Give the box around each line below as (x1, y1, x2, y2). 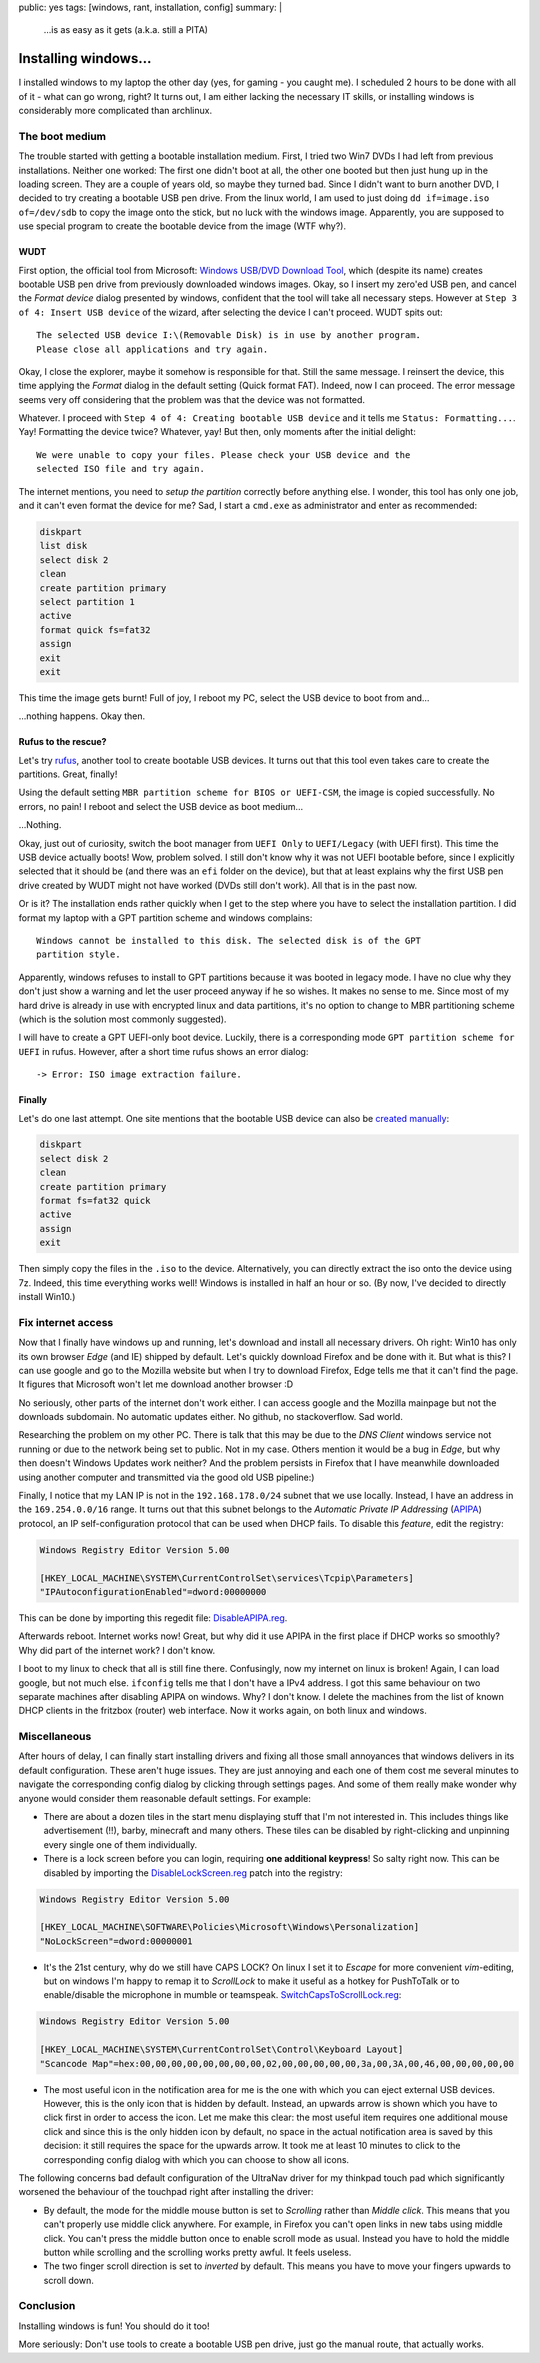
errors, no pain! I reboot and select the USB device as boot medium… (18, 800, 304, 812)
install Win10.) (18, 1290, 76, 1302)
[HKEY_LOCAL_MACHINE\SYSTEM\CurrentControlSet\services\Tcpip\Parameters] (39, 1572, 415, 1584)
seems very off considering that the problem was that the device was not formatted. (18, 393, 365, 405)
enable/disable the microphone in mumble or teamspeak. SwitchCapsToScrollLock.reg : (43, 1989, 402, 2001)
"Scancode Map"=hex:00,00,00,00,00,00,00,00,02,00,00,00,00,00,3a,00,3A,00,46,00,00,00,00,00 (39, 2058, 515, 2069)
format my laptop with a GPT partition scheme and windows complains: (18, 911, 313, 924)
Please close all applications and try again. (36, 343, 269, 355)
